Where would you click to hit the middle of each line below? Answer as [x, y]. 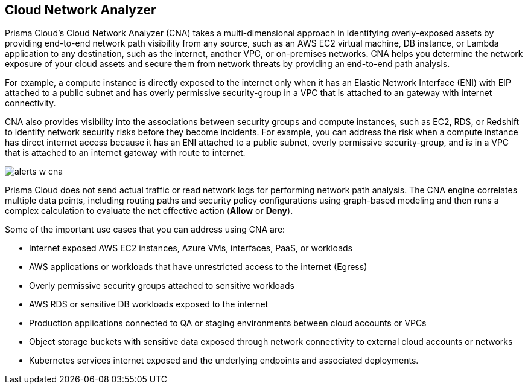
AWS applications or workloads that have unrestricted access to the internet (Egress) [198, 267]
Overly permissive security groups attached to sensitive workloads [162, 286]
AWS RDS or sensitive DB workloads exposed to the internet [149, 304]
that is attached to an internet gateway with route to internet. [125, 153]
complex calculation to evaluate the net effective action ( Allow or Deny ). [149, 211]
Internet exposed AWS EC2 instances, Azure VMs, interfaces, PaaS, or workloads [191, 248]
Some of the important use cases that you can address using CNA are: [145, 230]
